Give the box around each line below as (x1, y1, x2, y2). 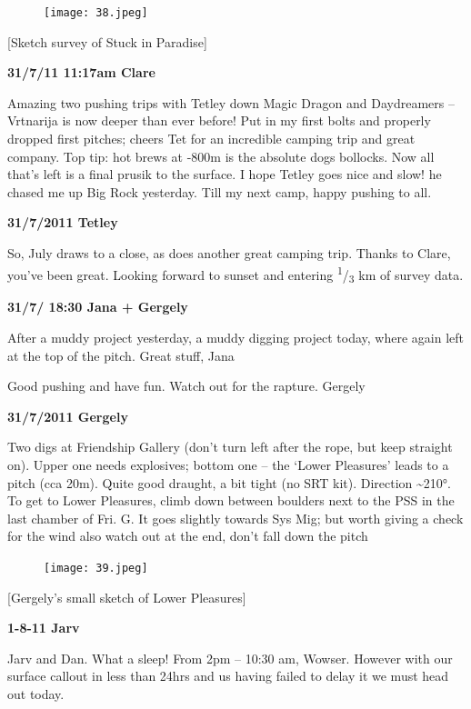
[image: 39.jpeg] (44, 561, 148, 574)
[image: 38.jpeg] (44, 6, 148, 19)
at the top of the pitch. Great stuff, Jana (7, 345, 235, 364)
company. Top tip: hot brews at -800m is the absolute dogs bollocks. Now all (7, 146, 435, 165)
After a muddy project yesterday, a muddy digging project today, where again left (7, 327, 464, 346)
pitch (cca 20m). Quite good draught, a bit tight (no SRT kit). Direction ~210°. (7, 473, 451, 492)
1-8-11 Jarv (7, 618, 80, 637)
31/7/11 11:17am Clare (7, 63, 155, 82)
